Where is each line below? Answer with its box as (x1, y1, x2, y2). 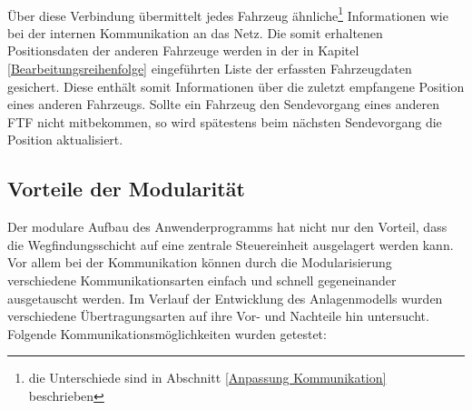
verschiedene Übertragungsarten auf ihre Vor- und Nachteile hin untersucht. (7, 306, 429, 325)
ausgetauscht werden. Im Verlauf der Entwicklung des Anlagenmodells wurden (7, 288, 443, 307)
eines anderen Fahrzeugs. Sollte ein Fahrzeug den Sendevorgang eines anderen (7, 95, 440, 114)
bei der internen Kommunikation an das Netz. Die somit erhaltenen (7, 23, 383, 42)
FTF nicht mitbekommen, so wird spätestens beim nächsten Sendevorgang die (7, 112, 442, 131)
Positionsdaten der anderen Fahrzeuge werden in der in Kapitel (7, 41, 359, 60)
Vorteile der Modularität (7, 175, 245, 203)
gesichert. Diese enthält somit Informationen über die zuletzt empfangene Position (7, 76, 465, 95)
